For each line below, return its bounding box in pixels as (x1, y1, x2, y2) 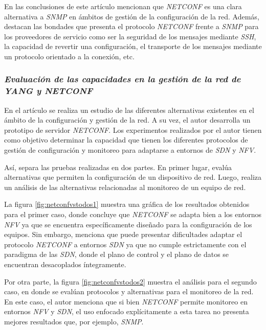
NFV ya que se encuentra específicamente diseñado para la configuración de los (4, 219, 252, 229)
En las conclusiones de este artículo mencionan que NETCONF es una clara (4, 1, 242, 11)
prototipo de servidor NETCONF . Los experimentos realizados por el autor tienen (4, 124, 262, 135)
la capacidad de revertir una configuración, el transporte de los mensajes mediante (4, 41, 262, 52)
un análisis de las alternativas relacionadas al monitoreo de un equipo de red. (4, 181, 246, 192)
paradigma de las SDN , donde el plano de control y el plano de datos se (4, 249, 229, 260)
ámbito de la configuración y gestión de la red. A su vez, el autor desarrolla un (4, 114, 251, 125)
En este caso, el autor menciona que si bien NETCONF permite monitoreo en (4, 296, 248, 307)
